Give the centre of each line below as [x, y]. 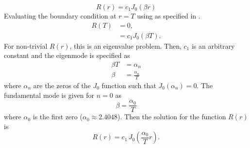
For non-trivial [26, 46]
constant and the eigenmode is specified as [67, 55]
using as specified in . [169, 16]
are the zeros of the [62, 85]
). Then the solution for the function [172, 117]
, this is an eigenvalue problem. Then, [125, 46]
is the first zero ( [58, 117]
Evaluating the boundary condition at [60, 16]
